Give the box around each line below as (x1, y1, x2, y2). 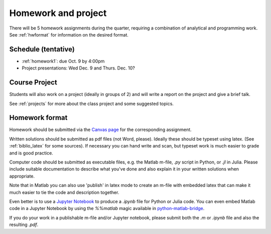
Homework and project (9, 7, 107, 18)
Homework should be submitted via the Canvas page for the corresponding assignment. (9, 126, 192, 132)
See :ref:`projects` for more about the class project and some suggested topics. (9, 100, 174, 106)
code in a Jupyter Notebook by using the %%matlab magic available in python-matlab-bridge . (9, 205, 205, 211)
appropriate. (9, 173, 35, 179)
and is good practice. (9, 150, 54, 156)
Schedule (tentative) (9, 45, 75, 53)
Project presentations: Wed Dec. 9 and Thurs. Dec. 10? (22, 65, 135, 71)
